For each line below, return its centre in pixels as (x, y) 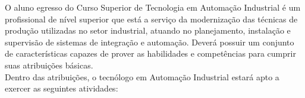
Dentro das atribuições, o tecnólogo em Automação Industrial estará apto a (142, 76)
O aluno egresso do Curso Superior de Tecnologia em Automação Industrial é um (153, 7)
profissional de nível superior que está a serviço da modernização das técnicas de (151, 19)
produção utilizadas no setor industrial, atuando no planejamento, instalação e (148, 30)
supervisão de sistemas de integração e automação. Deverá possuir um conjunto (150, 42)
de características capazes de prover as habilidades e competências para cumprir (150, 53)
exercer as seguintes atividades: (62, 88)
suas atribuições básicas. (49, 65)
